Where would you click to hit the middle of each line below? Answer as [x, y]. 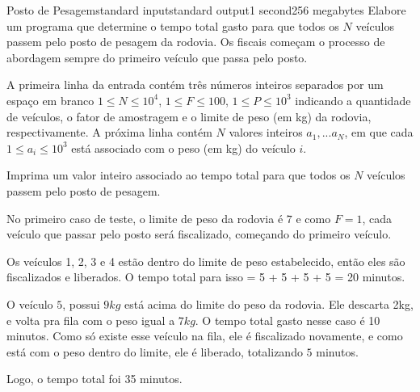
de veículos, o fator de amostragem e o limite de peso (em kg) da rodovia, [189, 116]
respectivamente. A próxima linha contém [109, 132]
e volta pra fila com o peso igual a [91, 320]
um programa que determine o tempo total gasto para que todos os [173, 25]
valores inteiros [266, 132]
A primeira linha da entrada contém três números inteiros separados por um [195, 84]
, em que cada [379, 132]
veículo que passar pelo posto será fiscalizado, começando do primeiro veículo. [199, 234]
